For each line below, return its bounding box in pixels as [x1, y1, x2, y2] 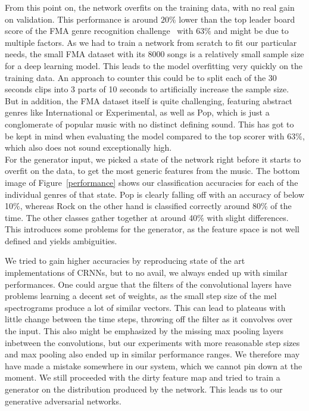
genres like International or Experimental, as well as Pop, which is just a [5, 106, 270, 119]
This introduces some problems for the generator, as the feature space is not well [5, 223, 299, 235]
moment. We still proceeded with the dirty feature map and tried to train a [5, 371, 280, 384]
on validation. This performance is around [5, 13, 158, 25]
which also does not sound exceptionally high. [5, 141, 172, 154]
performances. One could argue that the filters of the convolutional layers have [5, 278, 292, 290]
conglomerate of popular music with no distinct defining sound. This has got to [5, 117, 294, 130]
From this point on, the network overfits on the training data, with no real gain [5, 1, 295, 13]
